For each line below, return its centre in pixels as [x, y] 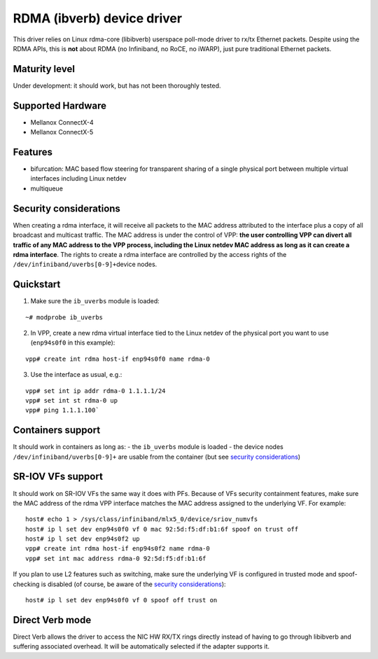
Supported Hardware [60, 105]
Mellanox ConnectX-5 [62, 132]
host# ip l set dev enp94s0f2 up [83, 539]
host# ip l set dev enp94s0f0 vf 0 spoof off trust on [121, 600]
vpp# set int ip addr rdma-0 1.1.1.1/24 [96, 391]
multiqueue [47, 188]
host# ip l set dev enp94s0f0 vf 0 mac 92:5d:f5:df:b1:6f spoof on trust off [162, 529]
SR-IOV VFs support [58, 477]
